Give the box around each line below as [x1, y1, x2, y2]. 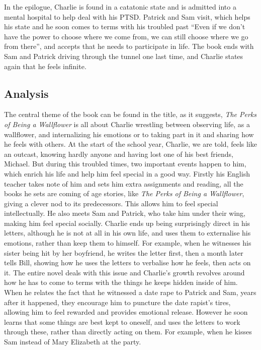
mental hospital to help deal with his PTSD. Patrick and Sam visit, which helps [4, 11, 250, 22]
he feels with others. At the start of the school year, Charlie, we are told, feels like [4, 139, 257, 149]
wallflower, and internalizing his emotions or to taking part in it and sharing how [4, 129, 254, 139]
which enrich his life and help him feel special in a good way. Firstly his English [4, 168, 250, 179]
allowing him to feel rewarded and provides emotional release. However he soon [4, 307, 248, 317]
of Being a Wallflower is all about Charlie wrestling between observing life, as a [4, 119, 250, 129]
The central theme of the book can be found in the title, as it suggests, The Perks [4, 109, 257, 120]
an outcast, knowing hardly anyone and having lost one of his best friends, [4, 148, 233, 159]
